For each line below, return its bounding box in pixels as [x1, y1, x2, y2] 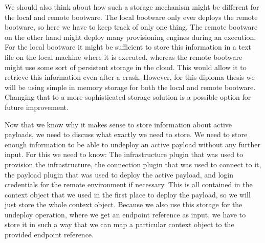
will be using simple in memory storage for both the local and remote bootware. [5, 81, 256, 92]
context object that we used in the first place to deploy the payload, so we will [5, 189, 251, 200]
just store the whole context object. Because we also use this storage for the [5, 199, 242, 210]
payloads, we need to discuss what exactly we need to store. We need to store [5, 129, 248, 140]
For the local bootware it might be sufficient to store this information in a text [5, 41, 252, 52]
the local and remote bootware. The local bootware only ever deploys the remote [5, 11, 258, 22]
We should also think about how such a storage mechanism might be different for [5, 2, 259, 12]
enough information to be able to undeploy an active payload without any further [5, 139, 260, 149]
